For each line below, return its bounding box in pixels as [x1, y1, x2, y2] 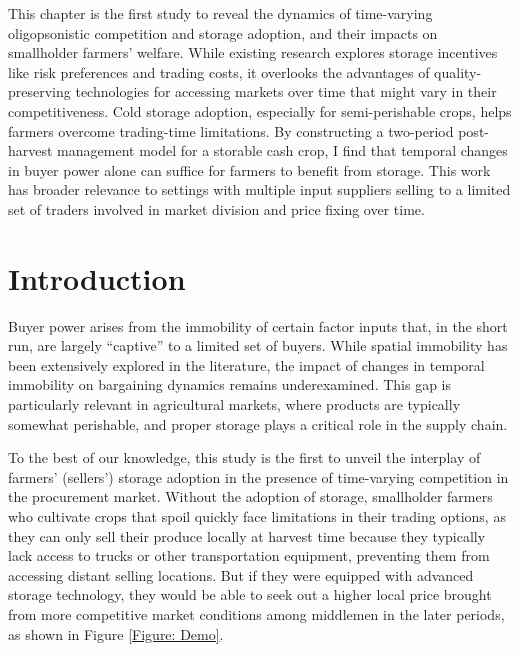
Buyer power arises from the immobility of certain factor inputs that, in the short [8, 315, 508, 336]
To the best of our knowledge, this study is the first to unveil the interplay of [8, 447, 481, 468]
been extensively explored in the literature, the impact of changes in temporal [8, 354, 485, 375]
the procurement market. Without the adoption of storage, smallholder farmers [8, 486, 493, 507]
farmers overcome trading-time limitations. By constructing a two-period [8, 120, 454, 141]
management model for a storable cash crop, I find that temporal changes [57, 140, 508, 161]
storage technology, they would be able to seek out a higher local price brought [8, 584, 492, 605]
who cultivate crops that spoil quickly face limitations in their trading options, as [8, 506, 506, 526]
